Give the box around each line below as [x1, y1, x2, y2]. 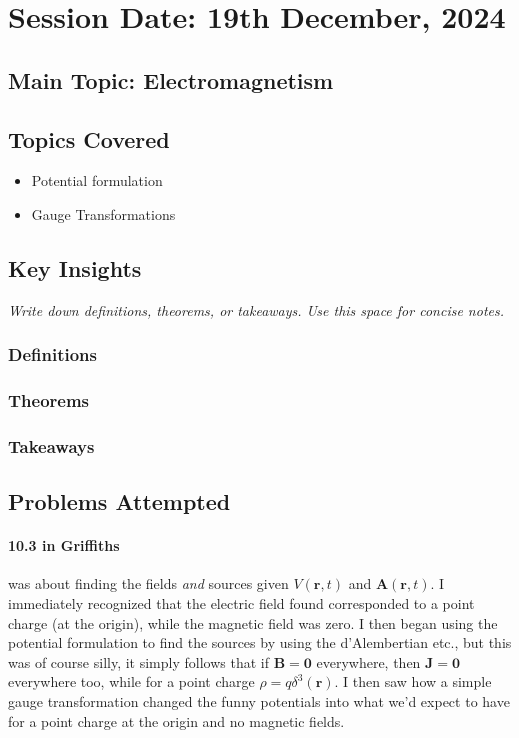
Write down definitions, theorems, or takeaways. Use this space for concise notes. [8, 299, 504, 320]
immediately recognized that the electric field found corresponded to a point [8, 593, 475, 614]
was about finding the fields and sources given [8, 573, 289, 594]
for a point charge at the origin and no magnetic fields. [8, 710, 345, 731]
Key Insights [8, 252, 142, 283]
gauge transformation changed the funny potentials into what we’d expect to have [8, 691, 510, 712]
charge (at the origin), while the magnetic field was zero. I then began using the [8, 612, 498, 633]
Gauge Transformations [31, 203, 176, 224]
